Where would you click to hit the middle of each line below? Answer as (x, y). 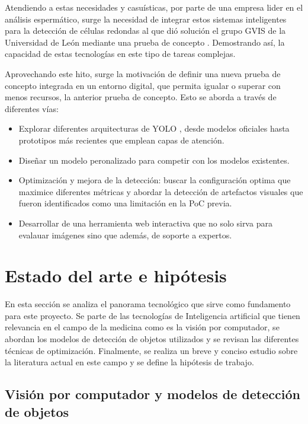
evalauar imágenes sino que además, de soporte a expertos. (125, 235)
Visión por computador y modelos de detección (153, 394)
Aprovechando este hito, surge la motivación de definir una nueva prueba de (143, 73)
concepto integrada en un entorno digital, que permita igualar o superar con (143, 85)
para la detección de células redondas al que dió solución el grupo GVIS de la (145, 31)
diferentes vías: (32, 108)
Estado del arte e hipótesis (116, 275)
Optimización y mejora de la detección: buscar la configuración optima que (155, 180)
